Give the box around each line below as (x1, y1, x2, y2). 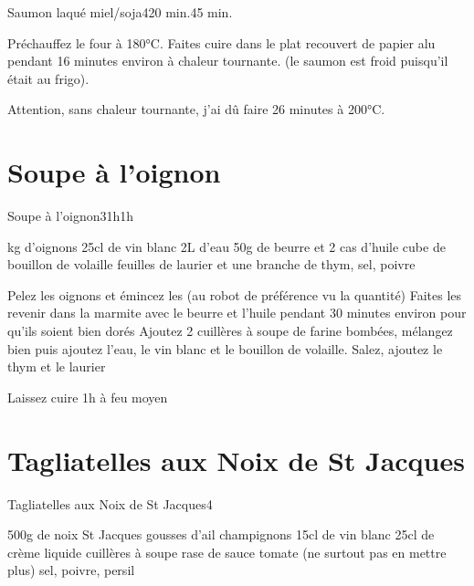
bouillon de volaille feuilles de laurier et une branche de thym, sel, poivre (7, 255, 416, 274)
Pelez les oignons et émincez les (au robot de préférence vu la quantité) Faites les (7, 285, 462, 304)
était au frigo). (7, 68, 90, 88)
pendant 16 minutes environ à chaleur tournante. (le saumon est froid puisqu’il (7, 51, 448, 70)
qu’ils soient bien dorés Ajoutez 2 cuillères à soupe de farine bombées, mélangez (7, 321, 453, 340)
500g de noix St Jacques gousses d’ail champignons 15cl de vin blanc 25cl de (7, 525, 435, 544)
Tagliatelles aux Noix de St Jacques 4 (7, 494, 213, 513)
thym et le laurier (7, 357, 106, 376)
